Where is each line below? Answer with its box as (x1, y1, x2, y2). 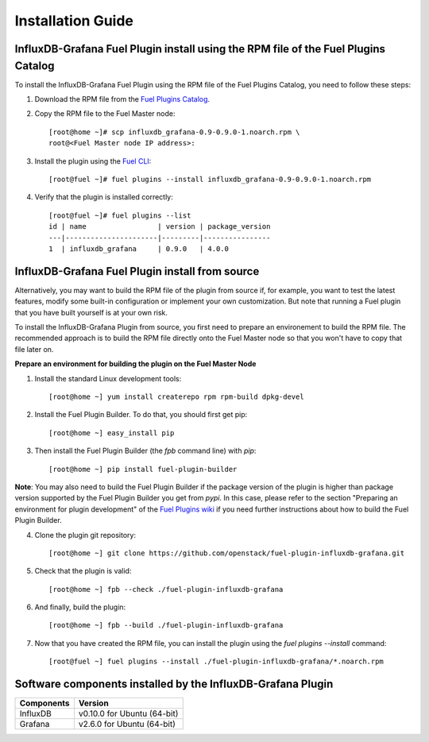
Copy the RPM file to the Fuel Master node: (34, 109, 176, 118)
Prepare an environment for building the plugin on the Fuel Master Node (14, 359, 257, 369)
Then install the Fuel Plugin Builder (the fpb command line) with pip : (34, 446, 257, 456)
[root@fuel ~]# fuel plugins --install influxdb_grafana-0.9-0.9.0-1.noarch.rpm (48, 175, 372, 184)
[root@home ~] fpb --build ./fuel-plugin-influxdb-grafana (48, 620, 284, 630)
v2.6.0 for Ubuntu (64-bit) (78, 719, 176, 730)
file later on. (14, 344, 54, 354)
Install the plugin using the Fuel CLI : (34, 156, 152, 166)
